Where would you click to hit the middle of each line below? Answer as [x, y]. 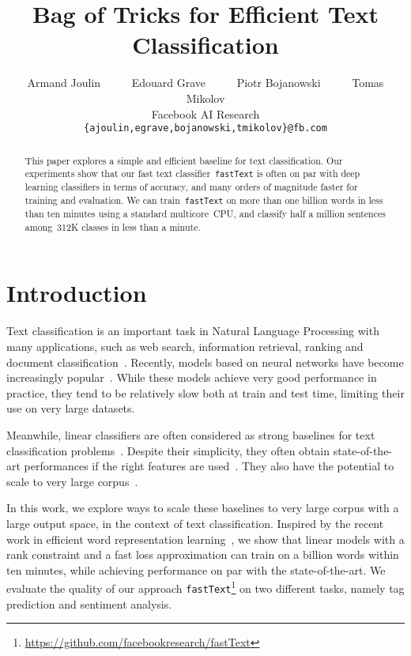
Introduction [77, 293]
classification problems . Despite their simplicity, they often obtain [168, 450]
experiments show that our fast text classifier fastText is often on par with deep [192, 173]
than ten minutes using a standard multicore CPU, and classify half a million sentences [205, 214]
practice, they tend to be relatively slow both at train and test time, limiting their [205, 392]
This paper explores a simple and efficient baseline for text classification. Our [184, 160]
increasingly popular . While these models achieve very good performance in [192, 377]
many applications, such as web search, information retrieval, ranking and [185, 346]
